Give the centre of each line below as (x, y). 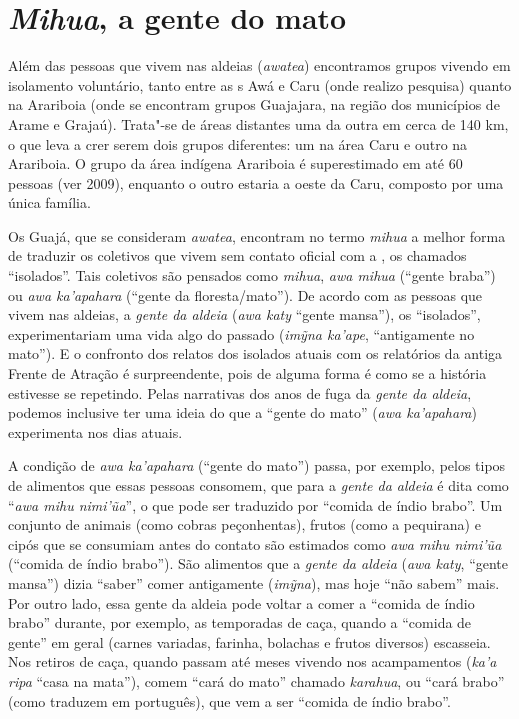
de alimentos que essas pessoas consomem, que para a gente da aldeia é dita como (258, 485)
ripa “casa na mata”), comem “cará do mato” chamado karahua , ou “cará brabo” (256, 680)
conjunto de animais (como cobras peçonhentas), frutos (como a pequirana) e (244, 524)
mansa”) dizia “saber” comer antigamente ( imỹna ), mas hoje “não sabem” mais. (254, 582)
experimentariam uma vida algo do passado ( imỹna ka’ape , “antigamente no (241, 333)
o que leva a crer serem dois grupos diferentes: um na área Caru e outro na (238, 143)
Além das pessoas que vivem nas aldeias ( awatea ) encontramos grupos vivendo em (259, 65)
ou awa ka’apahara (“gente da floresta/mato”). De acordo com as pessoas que (245, 294)
